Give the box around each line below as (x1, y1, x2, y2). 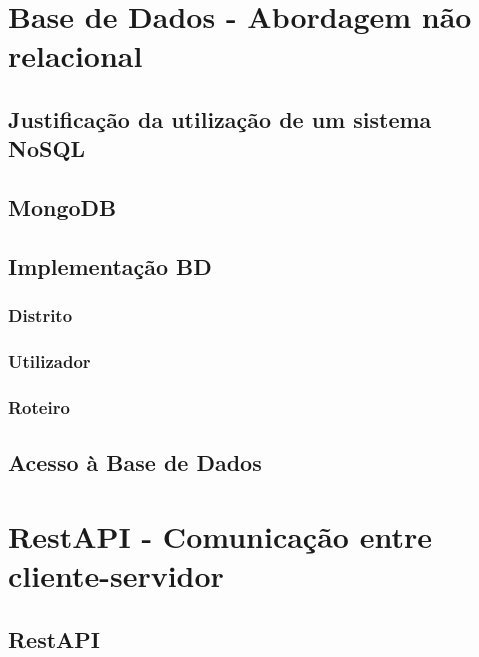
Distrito (8, 303, 73, 328)
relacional (8, 35, 143, 76)
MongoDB (8, 192, 117, 223)
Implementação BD (8, 250, 212, 281)
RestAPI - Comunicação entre (8, 515, 432, 556)
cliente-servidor (8, 554, 224, 595)
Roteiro (8, 394, 70, 419)
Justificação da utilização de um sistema (8, 103, 432, 134)
